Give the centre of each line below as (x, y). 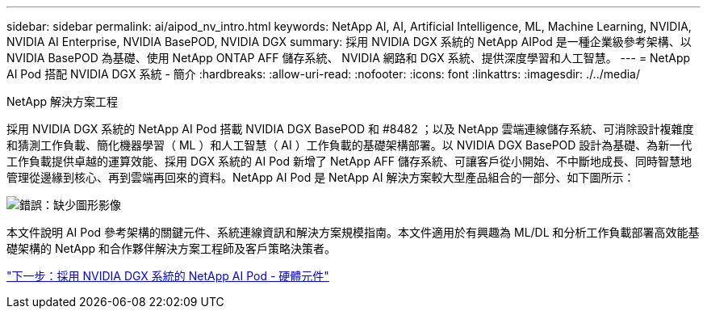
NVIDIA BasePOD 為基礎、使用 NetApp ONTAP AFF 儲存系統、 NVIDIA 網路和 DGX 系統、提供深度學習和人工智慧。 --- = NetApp (349, 58)
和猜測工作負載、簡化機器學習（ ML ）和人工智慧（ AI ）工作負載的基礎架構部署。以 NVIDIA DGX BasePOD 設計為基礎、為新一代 (349, 145)
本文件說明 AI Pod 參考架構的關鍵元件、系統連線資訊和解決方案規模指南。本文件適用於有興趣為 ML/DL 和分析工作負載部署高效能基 (353, 232)
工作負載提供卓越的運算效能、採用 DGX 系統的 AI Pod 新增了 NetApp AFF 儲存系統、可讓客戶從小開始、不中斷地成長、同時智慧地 (349, 161)
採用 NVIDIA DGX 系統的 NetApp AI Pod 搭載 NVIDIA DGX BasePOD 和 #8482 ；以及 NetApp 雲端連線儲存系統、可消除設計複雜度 (350, 129)
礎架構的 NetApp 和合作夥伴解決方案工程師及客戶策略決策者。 (171, 248)
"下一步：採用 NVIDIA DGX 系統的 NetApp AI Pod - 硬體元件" (168, 276)
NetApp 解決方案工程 (63, 101)
